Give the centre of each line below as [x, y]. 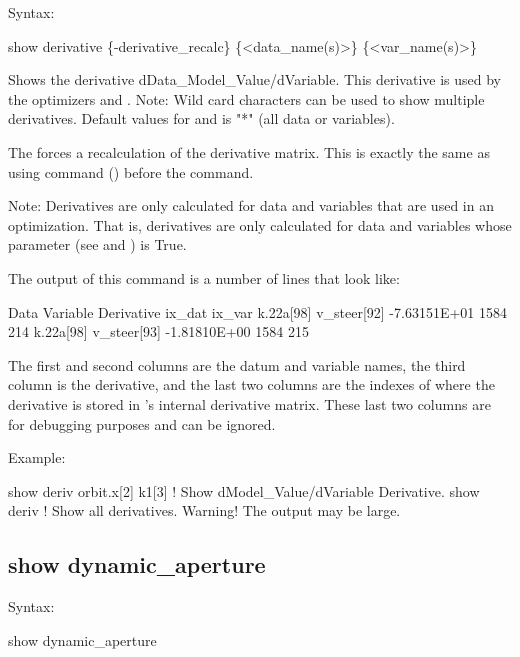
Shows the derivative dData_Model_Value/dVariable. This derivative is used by [254, 79]
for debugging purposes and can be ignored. [142, 423]
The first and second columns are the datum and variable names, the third [237, 364]
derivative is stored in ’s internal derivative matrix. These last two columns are [249, 403]
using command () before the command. [131, 171]
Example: [37, 457]
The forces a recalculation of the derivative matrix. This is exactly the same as [249, 151]
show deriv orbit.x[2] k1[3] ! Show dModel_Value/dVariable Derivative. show [244, 490]
